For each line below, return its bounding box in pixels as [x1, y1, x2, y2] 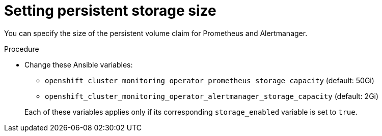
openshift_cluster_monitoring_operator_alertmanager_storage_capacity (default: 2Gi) [45, 91, 379, 100]
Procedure [4, 44, 39, 53]
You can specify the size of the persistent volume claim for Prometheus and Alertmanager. [4, 28, 308, 38]
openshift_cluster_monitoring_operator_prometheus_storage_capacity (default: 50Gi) [45, 76, 374, 85]
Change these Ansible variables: [24, 60, 133, 69]
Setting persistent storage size [4, 2, 216, 19]
